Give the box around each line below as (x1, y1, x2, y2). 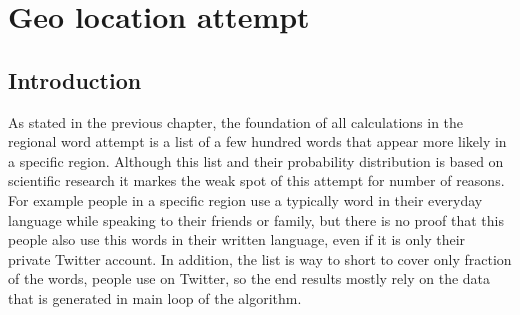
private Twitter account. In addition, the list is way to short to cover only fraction (8, 248, 512, 269)
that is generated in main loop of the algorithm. (8, 287, 302, 308)
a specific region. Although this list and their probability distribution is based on (8, 150, 504, 171)
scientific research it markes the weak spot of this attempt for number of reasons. (8, 170, 505, 191)
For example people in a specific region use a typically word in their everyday (8, 189, 483, 210)
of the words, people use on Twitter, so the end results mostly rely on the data (8, 268, 491, 289)
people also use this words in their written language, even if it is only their (8, 229, 466, 250)
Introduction (8, 64, 142, 95)
